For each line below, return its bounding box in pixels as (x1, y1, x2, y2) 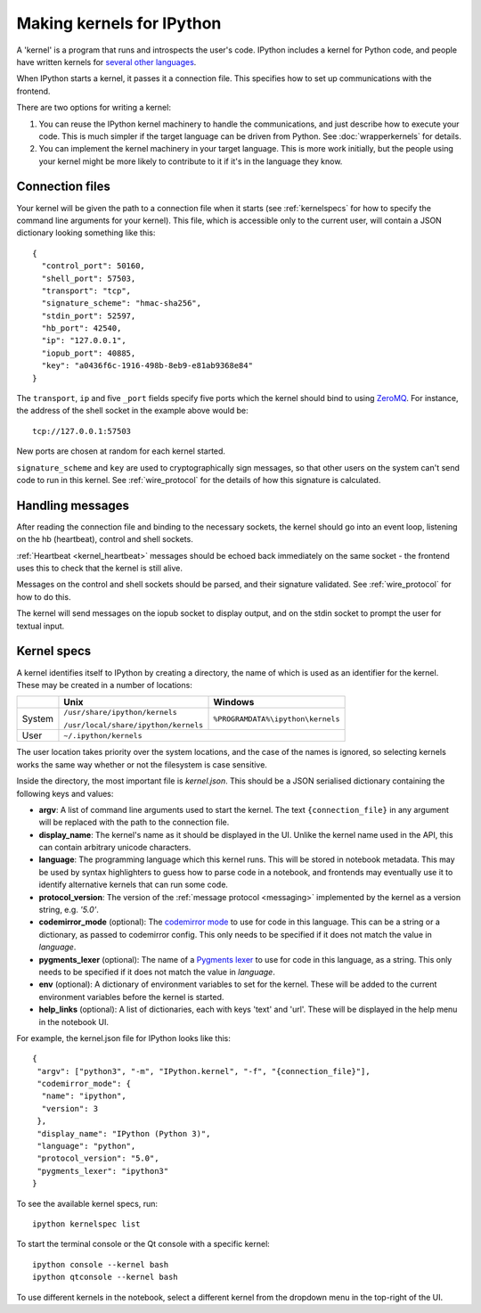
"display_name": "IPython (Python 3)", (37, 1128, 211, 1138)
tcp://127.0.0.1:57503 (32, 426, 132, 436)
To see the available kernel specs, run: (16, 1198, 159, 1209)
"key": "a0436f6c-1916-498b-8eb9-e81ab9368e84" (41, 361, 254, 371)
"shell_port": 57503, (41, 273, 136, 283)
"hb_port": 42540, (41, 324, 122, 333)
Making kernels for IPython (16, 13, 222, 33)
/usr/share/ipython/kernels (63, 708, 177, 718)
